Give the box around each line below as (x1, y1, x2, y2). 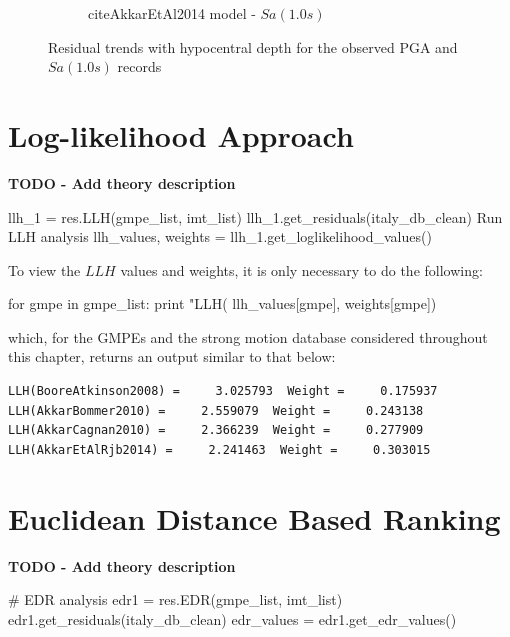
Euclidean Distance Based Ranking (8, 497, 501, 538)
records (117, 56, 162, 77)
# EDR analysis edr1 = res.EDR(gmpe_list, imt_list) (8, 589, 343, 610)
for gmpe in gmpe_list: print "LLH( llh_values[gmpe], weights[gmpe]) (8, 293, 437, 314)
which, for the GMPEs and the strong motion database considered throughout (8, 326, 488, 347)
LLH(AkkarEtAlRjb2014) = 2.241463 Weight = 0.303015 (8, 442, 431, 457)
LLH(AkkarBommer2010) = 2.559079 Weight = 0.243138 (8, 403, 424, 418)
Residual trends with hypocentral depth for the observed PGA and (48, 36, 458, 57)
